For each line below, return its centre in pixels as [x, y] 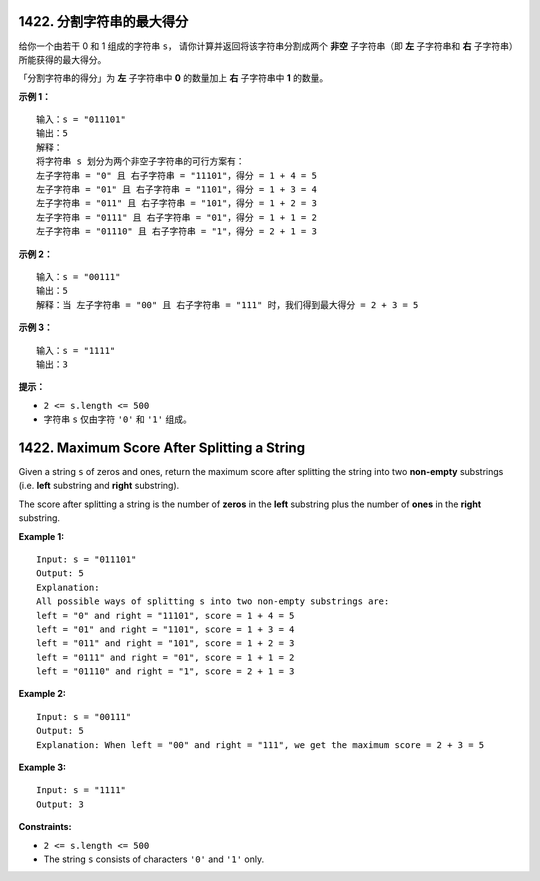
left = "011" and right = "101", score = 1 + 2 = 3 [165, 643]
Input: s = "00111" [84, 716]
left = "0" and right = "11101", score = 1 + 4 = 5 [165, 615]
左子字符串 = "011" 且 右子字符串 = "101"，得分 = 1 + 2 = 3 [176, 203]
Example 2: [42, 694]
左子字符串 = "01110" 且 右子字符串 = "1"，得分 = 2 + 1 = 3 [176, 231]
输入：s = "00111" [78, 276]
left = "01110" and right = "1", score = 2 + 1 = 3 [165, 671]
